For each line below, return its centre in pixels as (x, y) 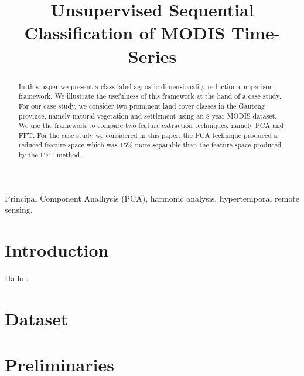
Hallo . (17, 278)
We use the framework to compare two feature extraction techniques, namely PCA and (151, 125)
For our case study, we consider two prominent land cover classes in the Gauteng (141, 105)
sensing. (19, 209)
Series (152, 56)
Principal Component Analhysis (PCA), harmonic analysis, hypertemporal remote (152, 198)
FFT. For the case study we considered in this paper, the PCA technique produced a (148, 135)
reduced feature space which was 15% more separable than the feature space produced (150, 145)
